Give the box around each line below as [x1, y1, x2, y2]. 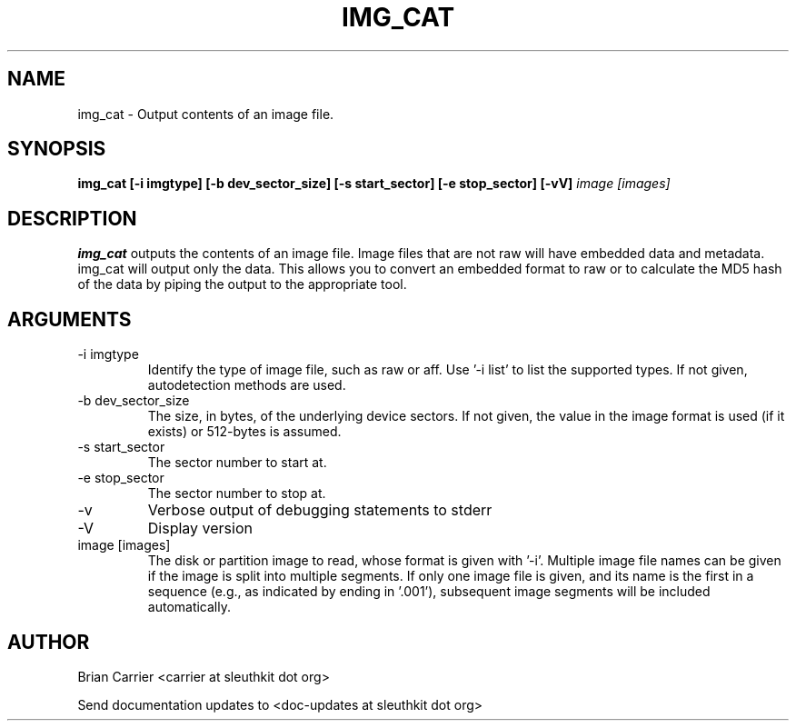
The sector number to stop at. [147, 485, 326, 502]
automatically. [147, 599, 232, 615]
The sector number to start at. [147, 454, 327, 471]
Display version [147, 519, 253, 538]
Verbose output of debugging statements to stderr [147, 501, 493, 520]
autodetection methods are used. [147, 377, 346, 394]
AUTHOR [7, 630, 90, 653]
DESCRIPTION [7, 206, 137, 230]
